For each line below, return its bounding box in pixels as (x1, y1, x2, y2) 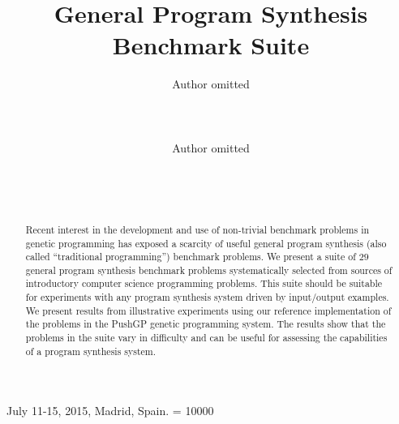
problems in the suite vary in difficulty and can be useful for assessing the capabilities (25, 331, 388, 345)
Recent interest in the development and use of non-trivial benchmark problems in (25, 222, 370, 236)
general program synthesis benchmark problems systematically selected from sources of (25, 263, 393, 276)
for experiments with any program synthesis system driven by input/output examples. (25, 290, 389, 304)
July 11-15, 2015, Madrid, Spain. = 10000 (6, 402, 214, 419)
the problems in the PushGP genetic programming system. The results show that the (25, 317, 386, 331)
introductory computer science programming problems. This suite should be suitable (25, 276, 383, 290)
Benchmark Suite (112, 28, 310, 62)
